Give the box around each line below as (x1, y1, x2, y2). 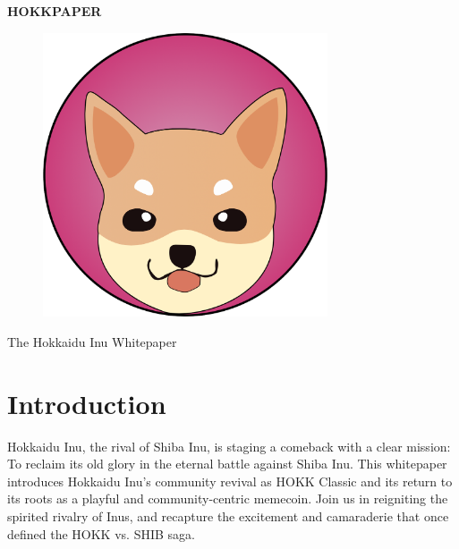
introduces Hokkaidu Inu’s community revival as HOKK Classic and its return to (7, 471, 453, 490)
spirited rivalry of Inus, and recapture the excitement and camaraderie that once (7, 506, 449, 525)
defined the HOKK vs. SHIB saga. (7, 524, 195, 543)
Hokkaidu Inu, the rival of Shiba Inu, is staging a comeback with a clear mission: (7, 436, 451, 455)
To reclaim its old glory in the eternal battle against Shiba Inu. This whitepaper (7, 454, 447, 473)
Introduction (7, 384, 166, 421)
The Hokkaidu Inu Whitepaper (7, 332, 177, 351)
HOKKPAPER (7, 2, 102, 20)
